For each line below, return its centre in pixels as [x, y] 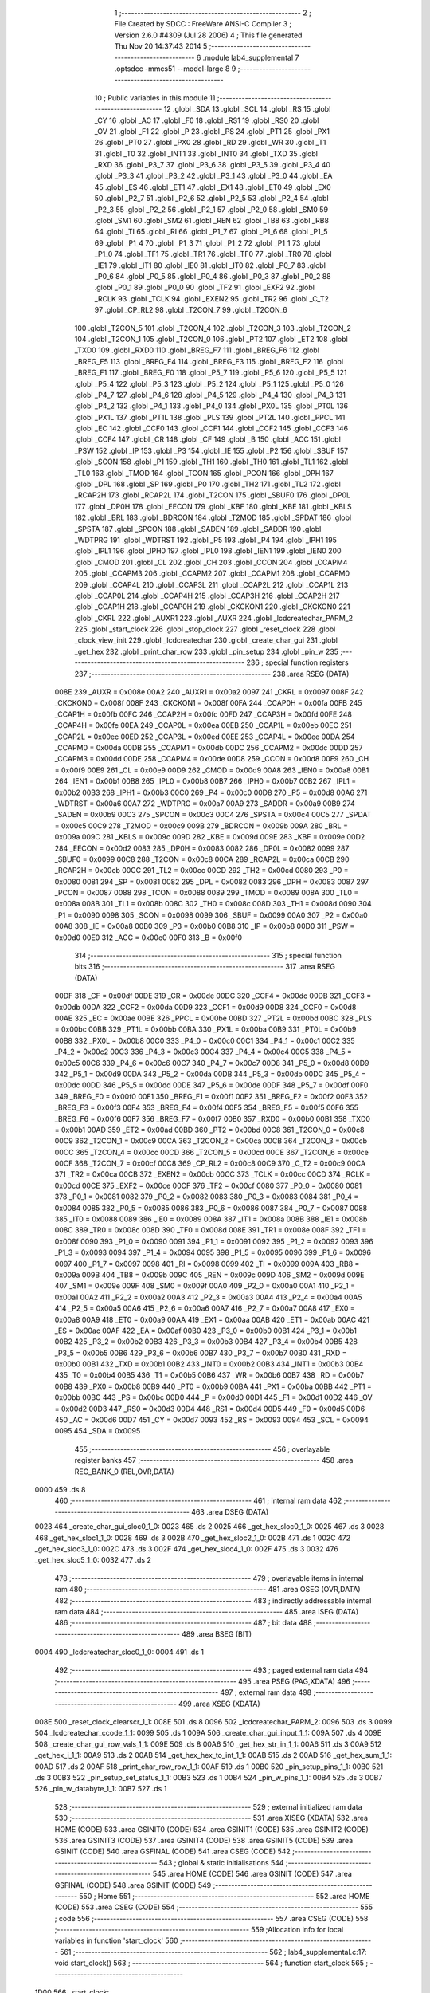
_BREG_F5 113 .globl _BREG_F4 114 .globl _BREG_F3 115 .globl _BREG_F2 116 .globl [209, 361]
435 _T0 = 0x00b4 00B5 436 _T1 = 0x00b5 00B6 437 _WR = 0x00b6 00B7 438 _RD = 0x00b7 [209, 1375]
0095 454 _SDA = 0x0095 [98, 1431]
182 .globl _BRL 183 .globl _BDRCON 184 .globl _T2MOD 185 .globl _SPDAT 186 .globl [213, 517]
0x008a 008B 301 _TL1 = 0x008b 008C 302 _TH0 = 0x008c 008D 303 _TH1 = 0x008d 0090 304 [213, 904]
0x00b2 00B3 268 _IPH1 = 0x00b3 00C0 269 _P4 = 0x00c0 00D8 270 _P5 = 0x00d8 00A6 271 [211, 792]
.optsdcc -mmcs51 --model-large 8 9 [175, 69]
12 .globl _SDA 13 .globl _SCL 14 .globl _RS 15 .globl [247, 109]
